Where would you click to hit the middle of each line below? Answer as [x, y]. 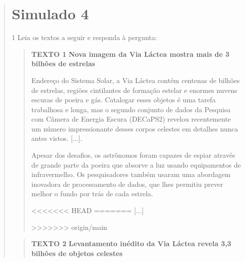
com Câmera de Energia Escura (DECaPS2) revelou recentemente [131, 119]
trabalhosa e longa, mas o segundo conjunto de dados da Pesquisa [131, 109]
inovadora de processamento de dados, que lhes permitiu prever [127, 184]
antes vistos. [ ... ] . [57, 138]
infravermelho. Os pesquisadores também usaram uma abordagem [131, 174]
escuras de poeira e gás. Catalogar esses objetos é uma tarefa [123, 100]
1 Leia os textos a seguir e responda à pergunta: [84, 37]
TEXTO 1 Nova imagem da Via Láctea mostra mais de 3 [130, 54]
